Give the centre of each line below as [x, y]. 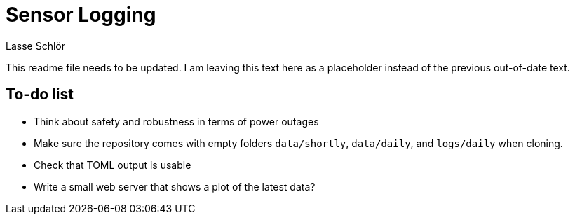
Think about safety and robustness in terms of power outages [176, 121]
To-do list [40, 95]
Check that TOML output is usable [113, 165]
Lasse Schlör [35, 46]
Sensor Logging [81, 15]
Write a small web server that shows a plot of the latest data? [175, 186]
